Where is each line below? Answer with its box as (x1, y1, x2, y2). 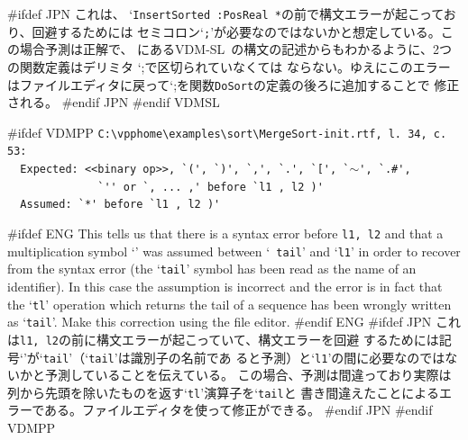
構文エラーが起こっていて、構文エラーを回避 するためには (96, 329, 439, 348)
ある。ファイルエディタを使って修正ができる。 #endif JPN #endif (44, 400, 433, 419)
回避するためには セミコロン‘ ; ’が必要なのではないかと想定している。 (32, 22, 441, 40)
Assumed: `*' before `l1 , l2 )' (20, 198, 221, 211)
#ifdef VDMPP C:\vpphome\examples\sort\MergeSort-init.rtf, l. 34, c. (7, 122, 447, 141)
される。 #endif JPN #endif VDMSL (7, 93, 220, 112)
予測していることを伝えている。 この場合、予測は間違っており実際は (44, 365, 452, 384)
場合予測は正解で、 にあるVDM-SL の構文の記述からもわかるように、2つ (19, 40, 452, 58)
